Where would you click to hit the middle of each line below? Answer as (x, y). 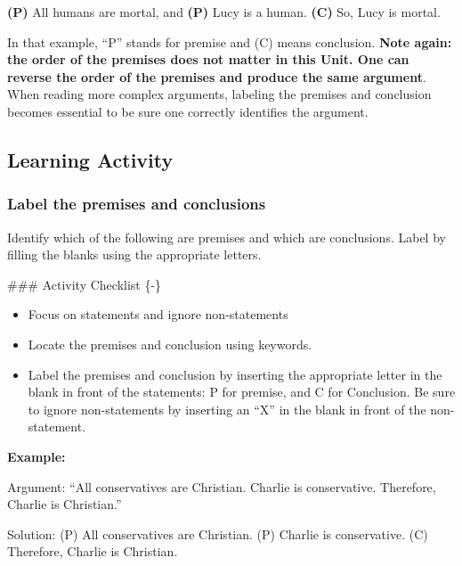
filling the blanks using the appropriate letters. (134, 254)
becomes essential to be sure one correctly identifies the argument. (188, 111)
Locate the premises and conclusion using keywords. (170, 344)
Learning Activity (90, 159)
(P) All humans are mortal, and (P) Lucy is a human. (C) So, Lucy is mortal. (224, 12)
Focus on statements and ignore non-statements (158, 314)
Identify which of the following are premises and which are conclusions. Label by (227, 237)
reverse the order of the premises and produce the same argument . (217, 76)
